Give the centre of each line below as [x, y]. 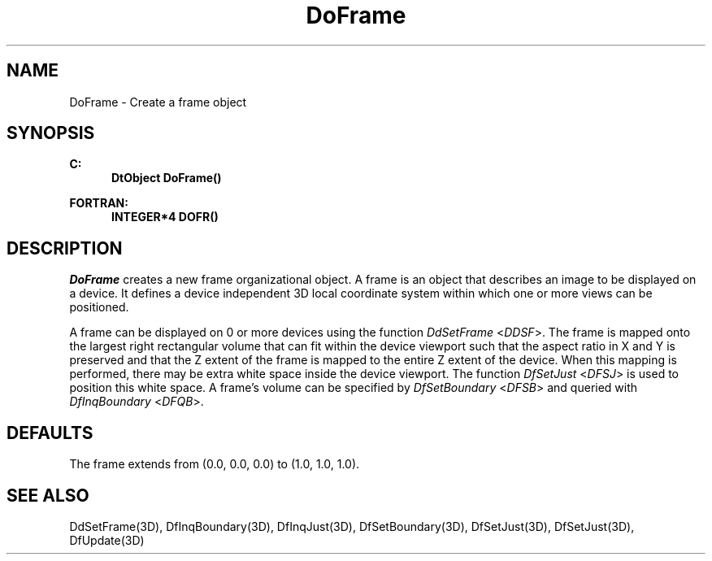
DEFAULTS [50, 433]
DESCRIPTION [65, 248]
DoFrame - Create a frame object [158, 102]
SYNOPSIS [51, 133]
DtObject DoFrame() [167, 178]
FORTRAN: [99, 203]
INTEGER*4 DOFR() [165, 217]
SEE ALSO [48, 495]
